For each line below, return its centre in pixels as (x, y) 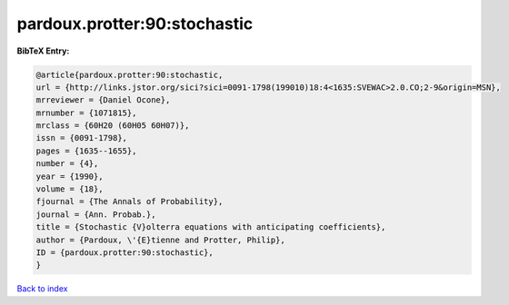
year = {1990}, (70, 176)
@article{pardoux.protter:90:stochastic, (130, 74)
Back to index (42, 289)
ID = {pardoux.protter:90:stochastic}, (125, 253)
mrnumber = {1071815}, (86, 113)
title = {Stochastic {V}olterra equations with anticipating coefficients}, (211, 227)
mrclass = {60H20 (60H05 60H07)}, (113, 126)
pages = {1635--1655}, (86, 151)
